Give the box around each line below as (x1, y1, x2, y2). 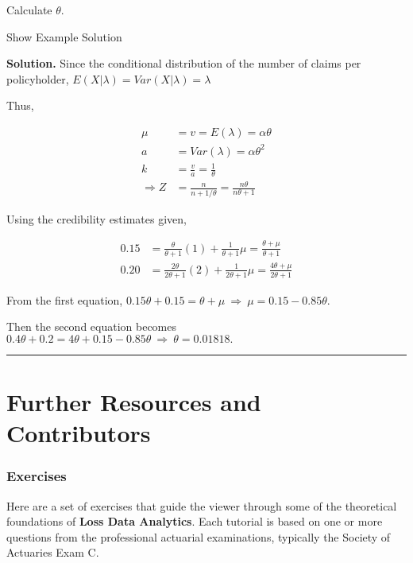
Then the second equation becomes (6, 318, 177, 335)
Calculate (6, 2, 52, 17)
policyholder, (6, 70, 69, 87)
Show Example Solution (6, 28, 122, 45)
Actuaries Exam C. (6, 544, 99, 561)
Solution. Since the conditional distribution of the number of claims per (6, 55, 361, 72)
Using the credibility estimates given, (6, 210, 187, 227)
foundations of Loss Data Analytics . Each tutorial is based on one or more (6, 513, 383, 530)
